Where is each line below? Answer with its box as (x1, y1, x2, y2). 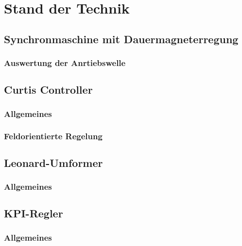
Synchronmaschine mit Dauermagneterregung (4, 31, 239, 46)
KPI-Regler (4, 206, 63, 221)
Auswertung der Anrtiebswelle (4, 57, 126, 69)
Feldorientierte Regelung (4, 130, 103, 142)
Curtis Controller (4, 82, 93, 97)
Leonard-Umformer (4, 155, 103, 170)
